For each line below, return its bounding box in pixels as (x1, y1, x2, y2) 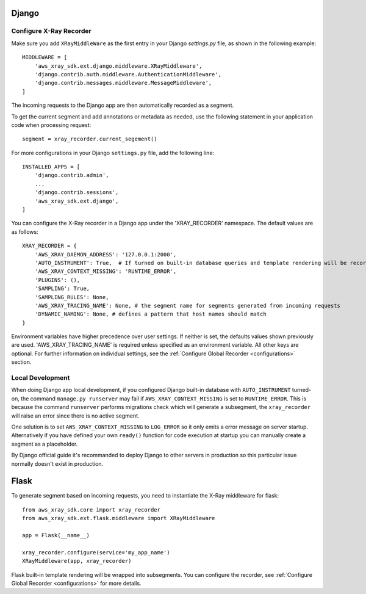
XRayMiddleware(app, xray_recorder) (22, 557, 132, 565)
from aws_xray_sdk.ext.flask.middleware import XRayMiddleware (22, 515, 215, 522)
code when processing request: (11, 121, 91, 128)
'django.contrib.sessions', (34, 189, 119, 196)
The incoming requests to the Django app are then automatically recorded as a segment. (11, 101, 234, 109)
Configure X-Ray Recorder (11, 27, 91, 35)
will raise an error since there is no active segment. (11, 412, 140, 419)
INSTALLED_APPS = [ (22, 164, 81, 170)
